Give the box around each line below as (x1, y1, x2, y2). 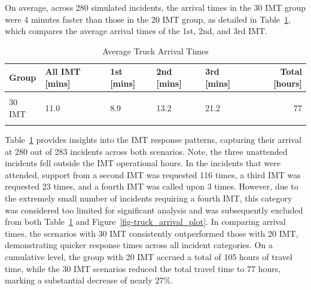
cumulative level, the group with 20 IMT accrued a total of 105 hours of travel (5, 250, 292, 262)
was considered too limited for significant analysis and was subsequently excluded (5, 203, 303, 216)
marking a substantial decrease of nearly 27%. (5, 274, 173, 286)
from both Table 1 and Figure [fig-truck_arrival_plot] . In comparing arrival (5, 215, 286, 228)
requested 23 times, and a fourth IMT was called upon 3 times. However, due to (5, 180, 298, 193)
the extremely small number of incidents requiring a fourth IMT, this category (5, 191, 292, 204)
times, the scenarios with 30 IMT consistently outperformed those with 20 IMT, (5, 227, 298, 239)
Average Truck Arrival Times (102, 44, 209, 57)
